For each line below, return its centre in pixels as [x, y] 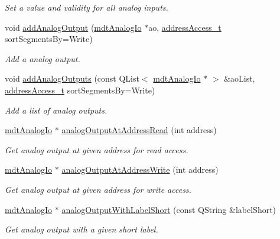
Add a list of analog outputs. [56, 110]
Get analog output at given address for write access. [98, 189]
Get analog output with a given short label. [82, 229]
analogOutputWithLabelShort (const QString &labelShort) [169, 209]
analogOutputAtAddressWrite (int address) [140, 169]
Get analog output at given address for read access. [97, 149]
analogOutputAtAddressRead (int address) [139, 130]
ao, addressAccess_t [185, 27]
